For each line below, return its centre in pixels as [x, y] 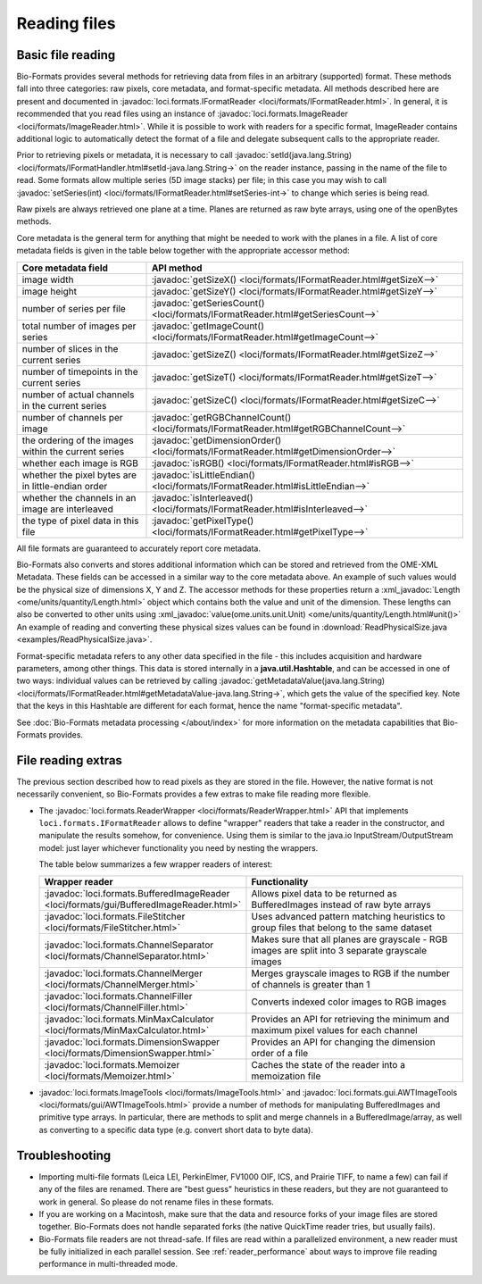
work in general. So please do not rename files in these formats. [156, 1202]
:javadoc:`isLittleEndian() [204, 475]
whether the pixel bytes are [79, 475]
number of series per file [74, 308]
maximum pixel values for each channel [335, 1030]
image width [48, 279]
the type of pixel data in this [80, 521]
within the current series [73, 451]
